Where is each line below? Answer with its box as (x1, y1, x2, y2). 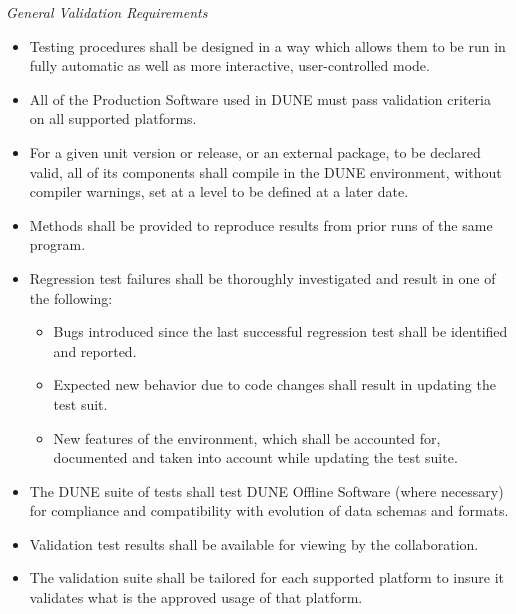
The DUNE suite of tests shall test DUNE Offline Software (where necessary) (29, 480, 504, 501)
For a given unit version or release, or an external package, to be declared (29, 141, 481, 162)
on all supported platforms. (29, 108, 197, 129)
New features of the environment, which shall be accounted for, (53, 427, 441, 448)
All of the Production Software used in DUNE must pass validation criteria (29, 88, 491, 109)
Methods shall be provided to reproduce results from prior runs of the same (29, 214, 493, 235)
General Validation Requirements (6, 2, 208, 22)
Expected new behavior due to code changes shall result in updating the (53, 374, 496, 395)
